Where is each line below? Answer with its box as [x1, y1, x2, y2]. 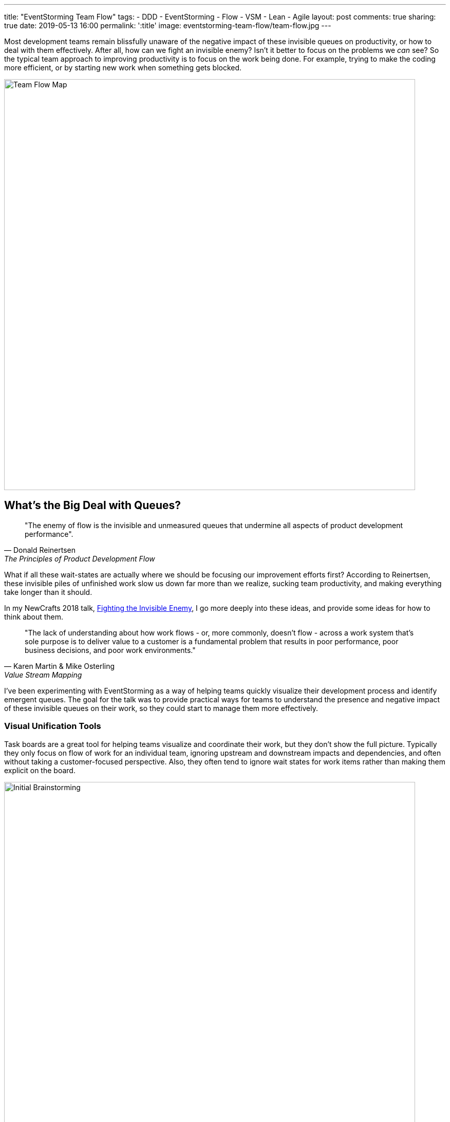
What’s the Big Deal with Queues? [4, 499, 181, 512]
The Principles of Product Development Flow [4, 554, 155, 563]
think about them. [4, 612, 64, 621]
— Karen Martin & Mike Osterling [4, 661, 115, 670]
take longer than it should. [4, 587, 92, 596]
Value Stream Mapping [4, 670, 82, 679]
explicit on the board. [4, 765, 76, 775]
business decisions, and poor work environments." [25, 645, 196, 654]
